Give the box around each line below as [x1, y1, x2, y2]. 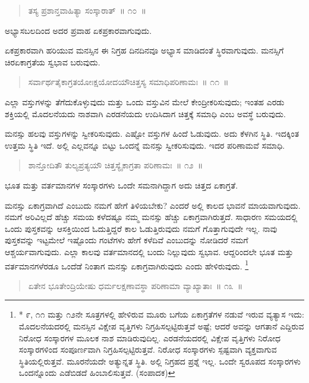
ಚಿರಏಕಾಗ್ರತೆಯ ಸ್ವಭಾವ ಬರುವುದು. [5, 55, 100, 68]
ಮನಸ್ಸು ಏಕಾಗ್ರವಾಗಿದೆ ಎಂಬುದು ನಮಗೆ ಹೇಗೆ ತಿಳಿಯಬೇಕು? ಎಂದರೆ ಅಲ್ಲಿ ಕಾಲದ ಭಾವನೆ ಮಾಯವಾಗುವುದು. [5, 199, 301, 211]
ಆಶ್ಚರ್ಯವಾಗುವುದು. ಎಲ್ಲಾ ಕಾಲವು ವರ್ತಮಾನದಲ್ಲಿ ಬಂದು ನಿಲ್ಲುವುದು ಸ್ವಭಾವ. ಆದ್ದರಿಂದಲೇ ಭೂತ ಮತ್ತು [5, 245, 294, 258]
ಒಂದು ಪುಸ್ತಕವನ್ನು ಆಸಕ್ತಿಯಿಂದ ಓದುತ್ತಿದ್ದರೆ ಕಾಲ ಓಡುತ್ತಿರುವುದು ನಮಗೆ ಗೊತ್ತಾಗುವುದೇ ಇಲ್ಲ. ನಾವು [5, 222, 278, 234]
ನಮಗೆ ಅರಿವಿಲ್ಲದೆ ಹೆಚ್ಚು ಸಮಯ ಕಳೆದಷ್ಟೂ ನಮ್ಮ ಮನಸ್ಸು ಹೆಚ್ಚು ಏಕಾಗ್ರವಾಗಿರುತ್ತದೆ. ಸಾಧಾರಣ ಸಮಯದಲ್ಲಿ [5, 211, 298, 223]
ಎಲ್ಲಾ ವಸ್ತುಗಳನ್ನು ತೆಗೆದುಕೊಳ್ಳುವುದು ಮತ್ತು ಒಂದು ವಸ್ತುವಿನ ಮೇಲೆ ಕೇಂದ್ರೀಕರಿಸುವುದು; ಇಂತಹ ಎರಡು [5, 95, 285, 108]
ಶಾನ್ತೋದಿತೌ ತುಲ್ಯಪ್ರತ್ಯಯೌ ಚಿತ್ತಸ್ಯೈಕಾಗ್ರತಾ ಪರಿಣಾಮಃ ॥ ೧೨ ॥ [28, 159, 203, 171]
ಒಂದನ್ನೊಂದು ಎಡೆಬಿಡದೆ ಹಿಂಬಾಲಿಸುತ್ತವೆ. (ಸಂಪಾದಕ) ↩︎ [18, 366, 175, 379]
